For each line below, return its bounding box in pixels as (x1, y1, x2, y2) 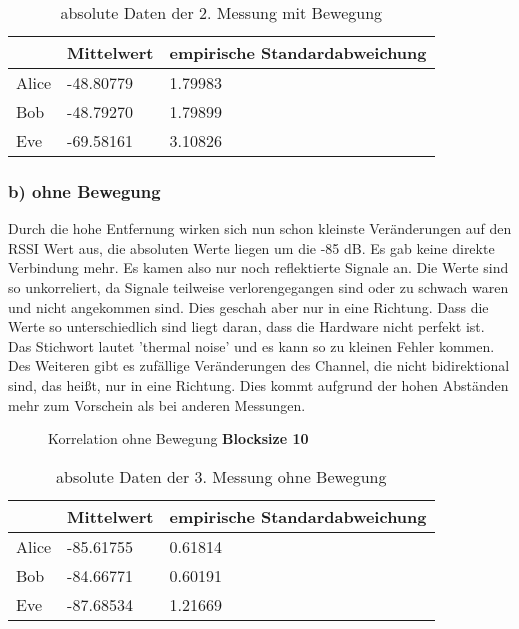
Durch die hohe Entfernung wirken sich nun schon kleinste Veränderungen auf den (8, 218, 512, 239)
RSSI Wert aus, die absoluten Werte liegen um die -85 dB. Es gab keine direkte (8, 237, 495, 258)
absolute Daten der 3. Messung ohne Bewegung (55, 464, 387, 488)
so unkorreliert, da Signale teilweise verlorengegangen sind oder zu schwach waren (8, 277, 509, 297)
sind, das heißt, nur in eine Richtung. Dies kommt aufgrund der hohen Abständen (8, 374, 509, 395)
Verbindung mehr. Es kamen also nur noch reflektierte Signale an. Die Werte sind (8, 257, 509, 278)
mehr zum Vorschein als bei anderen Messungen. (8, 394, 306, 415)
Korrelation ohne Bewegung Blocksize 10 (48, 428, 309, 449)
